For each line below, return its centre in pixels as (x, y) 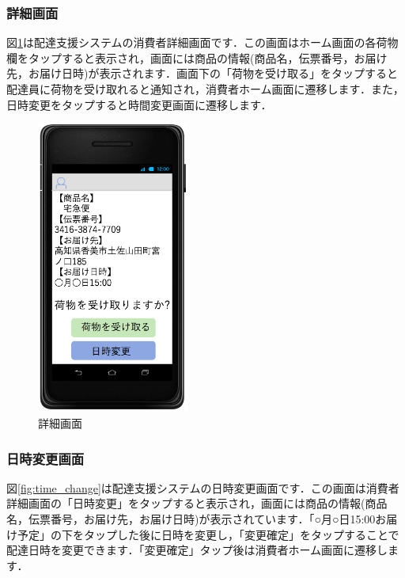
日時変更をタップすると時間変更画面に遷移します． (139, 104)
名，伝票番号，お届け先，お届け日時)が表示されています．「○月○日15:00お (197, 519)
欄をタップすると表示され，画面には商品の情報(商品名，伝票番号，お (186, 57)
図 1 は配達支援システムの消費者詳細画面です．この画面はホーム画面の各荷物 (202, 42)
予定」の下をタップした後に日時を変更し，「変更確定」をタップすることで (208, 534)
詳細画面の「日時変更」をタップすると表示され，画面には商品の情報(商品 (197, 503)
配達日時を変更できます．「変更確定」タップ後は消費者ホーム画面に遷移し (197, 550)
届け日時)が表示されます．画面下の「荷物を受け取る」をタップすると (218, 73)
